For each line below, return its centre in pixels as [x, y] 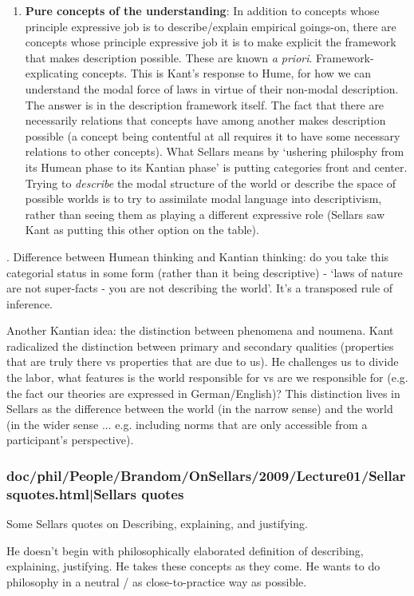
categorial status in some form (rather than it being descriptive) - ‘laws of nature [205, 272]
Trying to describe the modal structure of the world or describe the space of [211, 183]
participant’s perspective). [70, 440]
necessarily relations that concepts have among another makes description [205, 120]
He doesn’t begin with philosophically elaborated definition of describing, [185, 550]
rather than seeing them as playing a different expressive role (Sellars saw [205, 214]
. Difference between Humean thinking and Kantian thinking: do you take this [198, 256]
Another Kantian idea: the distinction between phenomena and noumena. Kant [200, 330]
